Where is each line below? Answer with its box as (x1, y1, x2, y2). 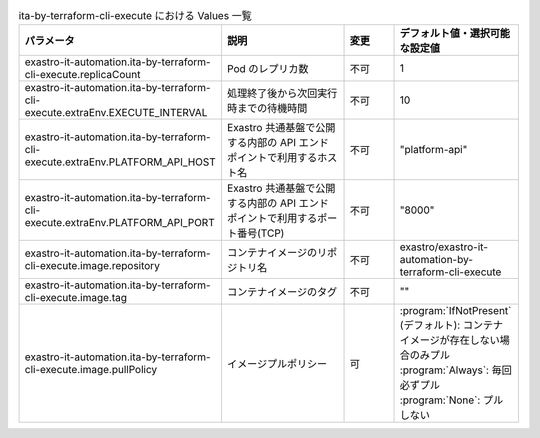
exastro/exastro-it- (399, 240, 489, 254)
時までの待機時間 (226, 101, 308, 115)
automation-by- (399, 253, 474, 267)
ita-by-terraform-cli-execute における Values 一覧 (18, 9, 252, 23)
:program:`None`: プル (399, 393, 504, 407)
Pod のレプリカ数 (226, 62, 309, 76)
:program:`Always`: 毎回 (399, 363, 512, 377)
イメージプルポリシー (226, 357, 328, 371)
